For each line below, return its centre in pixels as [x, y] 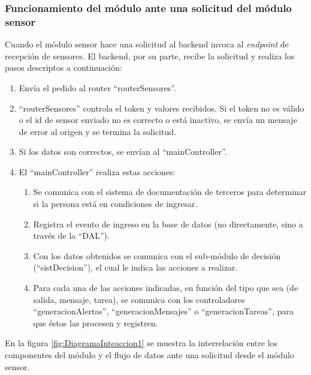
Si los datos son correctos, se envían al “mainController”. [123, 151]
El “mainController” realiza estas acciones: [97, 171]
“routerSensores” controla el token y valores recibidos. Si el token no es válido [161, 108]
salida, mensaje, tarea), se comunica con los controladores [139, 299]
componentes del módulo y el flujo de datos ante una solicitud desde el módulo [150, 355]
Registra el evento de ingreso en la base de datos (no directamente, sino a [168, 223]
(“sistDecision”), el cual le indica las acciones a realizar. [135, 267]
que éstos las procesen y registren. [96, 322]
